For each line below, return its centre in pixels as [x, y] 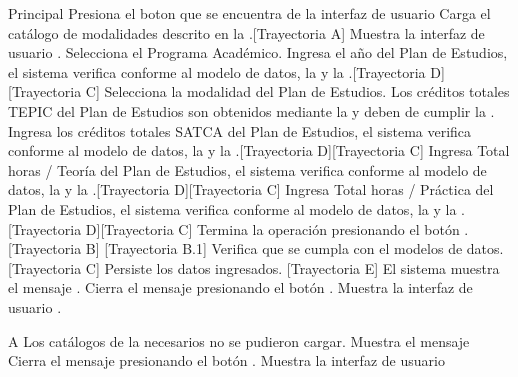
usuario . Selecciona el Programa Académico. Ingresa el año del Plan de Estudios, [258, 52]
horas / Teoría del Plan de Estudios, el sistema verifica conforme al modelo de [247, 169]
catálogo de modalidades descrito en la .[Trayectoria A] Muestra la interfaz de [246, 32]
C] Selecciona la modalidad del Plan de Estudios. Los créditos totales [297, 91]
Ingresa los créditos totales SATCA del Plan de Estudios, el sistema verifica [240, 130]
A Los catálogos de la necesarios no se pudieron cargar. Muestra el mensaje [239, 340]
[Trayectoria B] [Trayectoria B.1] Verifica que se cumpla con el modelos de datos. [256, 248]
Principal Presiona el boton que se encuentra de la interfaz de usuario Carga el [249, 13]
